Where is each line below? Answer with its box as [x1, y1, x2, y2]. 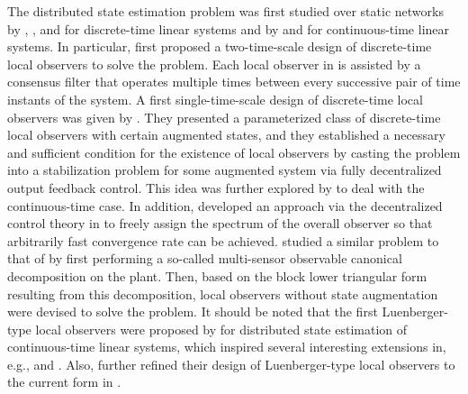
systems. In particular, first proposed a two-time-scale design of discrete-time [7, 37, 432, 56]
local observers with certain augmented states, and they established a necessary [7, 125, 445, 144]
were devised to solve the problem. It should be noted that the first [7, 302, 378, 321]
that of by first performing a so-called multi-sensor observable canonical [7, 249, 402, 268]
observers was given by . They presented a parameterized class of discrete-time [7, 107, 441, 126]
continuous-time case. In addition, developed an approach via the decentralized [7, 196, 443, 215]
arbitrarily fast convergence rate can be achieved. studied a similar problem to [7, 231, 439, 250]
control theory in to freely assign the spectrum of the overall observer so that [7, 214, 433, 233]
